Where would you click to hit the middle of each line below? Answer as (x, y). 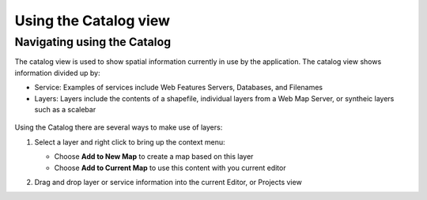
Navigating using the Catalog (93, 42)
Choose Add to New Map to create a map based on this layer (154, 157)
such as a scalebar (65, 109)
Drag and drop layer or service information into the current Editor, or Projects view (168, 182)
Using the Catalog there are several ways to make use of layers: (119, 127)
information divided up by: (57, 73)
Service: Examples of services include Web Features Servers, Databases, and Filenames (179, 88)
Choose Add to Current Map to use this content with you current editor (170, 168)
